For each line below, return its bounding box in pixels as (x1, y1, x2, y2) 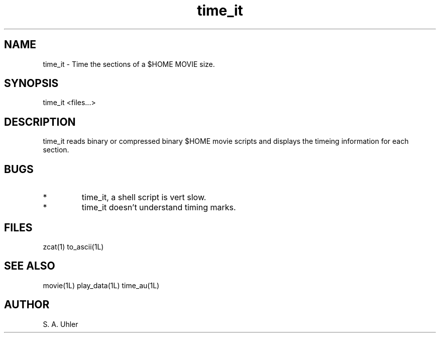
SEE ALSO (4, 260, 55, 273)
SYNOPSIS (4, 77, 59, 90)
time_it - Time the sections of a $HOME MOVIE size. (43, 59, 215, 68)
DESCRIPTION (4, 115, 76, 128)
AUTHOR (4, 298, 50, 311)
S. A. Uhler (43, 319, 78, 328)
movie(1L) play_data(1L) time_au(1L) (43, 281, 160, 290)
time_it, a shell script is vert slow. (81, 192, 206, 203)
